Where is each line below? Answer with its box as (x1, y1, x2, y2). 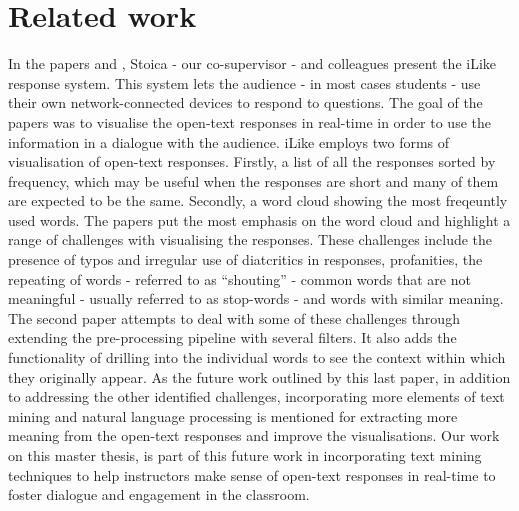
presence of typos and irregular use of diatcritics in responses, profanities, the (8, 249, 483, 270)
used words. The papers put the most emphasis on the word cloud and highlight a (8, 209, 511, 230)
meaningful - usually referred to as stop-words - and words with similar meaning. (8, 288, 504, 309)
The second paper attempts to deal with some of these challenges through (8, 307, 460, 328)
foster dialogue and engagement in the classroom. (8, 484, 310, 505)
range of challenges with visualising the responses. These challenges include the (8, 229, 493, 250)
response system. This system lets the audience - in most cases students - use (8, 72, 481, 93)
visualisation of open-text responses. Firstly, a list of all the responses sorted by (8, 151, 496, 172)
